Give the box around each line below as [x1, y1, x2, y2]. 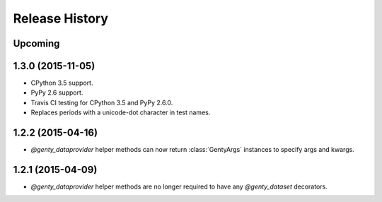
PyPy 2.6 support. [30, 88, 83, 97]
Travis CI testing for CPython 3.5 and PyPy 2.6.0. [30, 98, 173, 107]
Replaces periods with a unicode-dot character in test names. [30, 108, 211, 117]
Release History [13, 11, 109, 26]
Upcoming [13, 37, 60, 49]
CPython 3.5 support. [30, 78, 93, 88]
